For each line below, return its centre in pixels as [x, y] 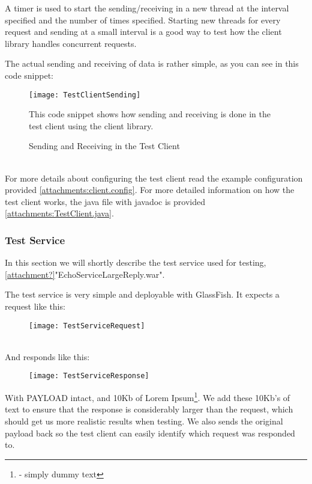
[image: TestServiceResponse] [89, 376]
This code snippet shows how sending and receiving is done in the [150, 114]
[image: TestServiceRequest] [87, 326]
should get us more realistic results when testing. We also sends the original [144, 421]
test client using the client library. [91, 125]
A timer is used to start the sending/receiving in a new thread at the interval [147, 8]
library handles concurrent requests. [71, 43]
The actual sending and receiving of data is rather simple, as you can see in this [152, 63]
